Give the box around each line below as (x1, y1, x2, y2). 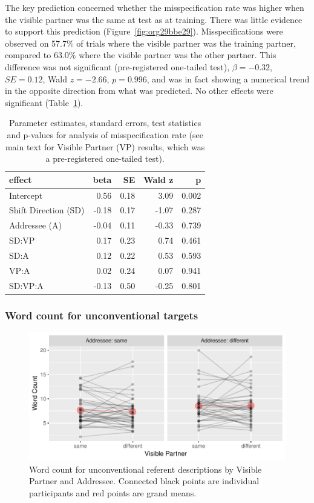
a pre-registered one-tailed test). (45, 152, 165, 165)
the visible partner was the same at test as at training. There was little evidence (5, 13, 303, 25)
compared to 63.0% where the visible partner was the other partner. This (5, 48, 276, 61)
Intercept (9, 188, 43, 201)
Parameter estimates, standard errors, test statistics (9, 116, 201, 129)
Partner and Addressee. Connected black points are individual (29, 475, 260, 487)
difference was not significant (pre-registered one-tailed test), (5, 60, 230, 73)
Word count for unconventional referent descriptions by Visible (29, 462, 262, 475)
